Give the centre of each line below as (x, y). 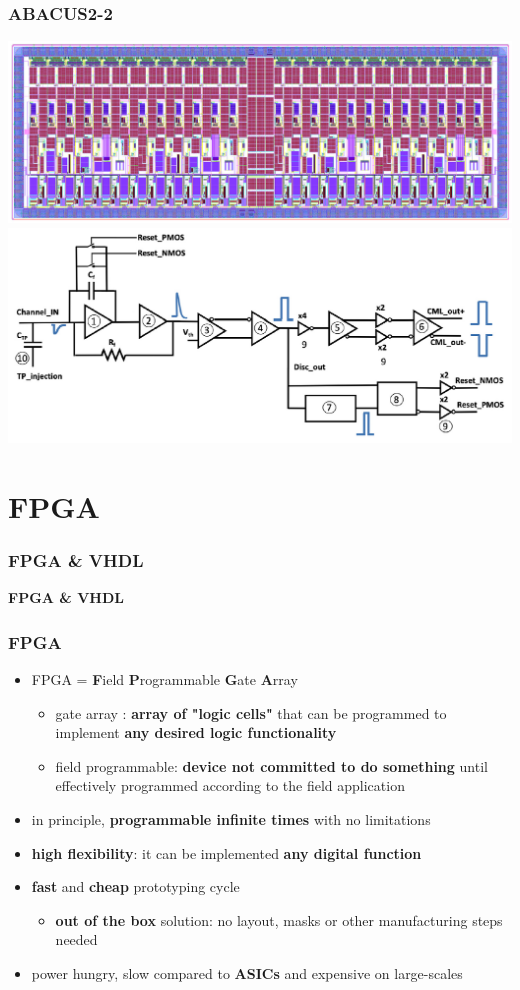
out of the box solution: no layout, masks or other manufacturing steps (279, 919)
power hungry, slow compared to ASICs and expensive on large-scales (247, 972)
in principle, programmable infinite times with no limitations (231, 818)
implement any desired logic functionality (196, 732)
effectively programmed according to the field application (230, 785)
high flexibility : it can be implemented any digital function (226, 852)
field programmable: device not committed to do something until (271, 765)
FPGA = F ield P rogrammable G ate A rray (164, 679)
